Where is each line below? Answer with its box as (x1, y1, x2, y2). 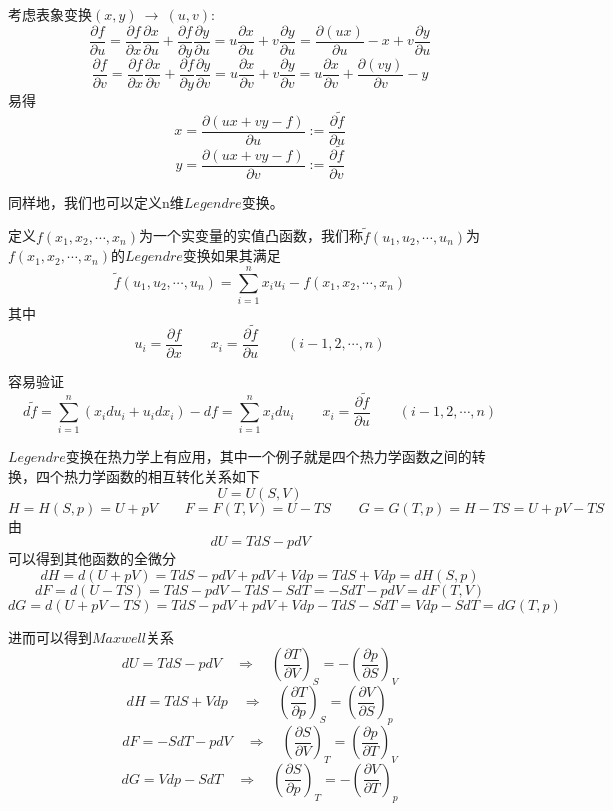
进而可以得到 (8, 626, 92, 647)
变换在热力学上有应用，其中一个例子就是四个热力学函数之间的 (65, 446, 472, 467)
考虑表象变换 (8, 4, 92, 24)
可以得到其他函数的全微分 (8, 548, 176, 569)
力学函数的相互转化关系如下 (77, 466, 260, 487)
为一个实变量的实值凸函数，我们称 (139, 225, 364, 246)
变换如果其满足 (182, 245, 281, 266)
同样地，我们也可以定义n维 (8, 191, 184, 212)
